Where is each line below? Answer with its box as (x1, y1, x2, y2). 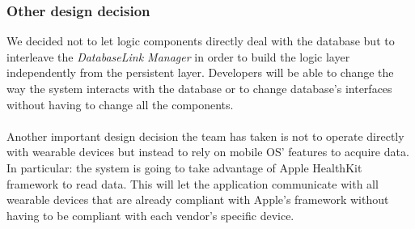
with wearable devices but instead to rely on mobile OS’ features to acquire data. (6, 143, 409, 160)
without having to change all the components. (6, 95, 234, 112)
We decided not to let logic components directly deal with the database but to (6, 32, 395, 49)
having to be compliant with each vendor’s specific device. (6, 206, 294, 223)
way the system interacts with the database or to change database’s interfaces (6, 80, 392, 96)
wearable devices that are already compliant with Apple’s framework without (6, 191, 389, 208)
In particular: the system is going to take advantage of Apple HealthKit (6, 159, 362, 176)
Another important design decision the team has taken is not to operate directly (6, 127, 404, 144)
